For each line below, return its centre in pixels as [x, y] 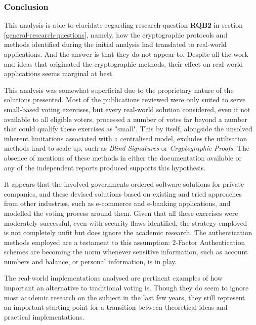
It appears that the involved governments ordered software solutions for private [124, 184]
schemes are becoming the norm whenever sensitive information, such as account [126, 252]
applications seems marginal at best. [59, 73]
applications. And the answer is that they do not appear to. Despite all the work [126, 54]
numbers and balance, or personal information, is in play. [90, 261]
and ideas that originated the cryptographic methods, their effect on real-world [124, 63]
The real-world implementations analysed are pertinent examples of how [113, 278]
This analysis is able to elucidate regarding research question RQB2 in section [123, 25]
